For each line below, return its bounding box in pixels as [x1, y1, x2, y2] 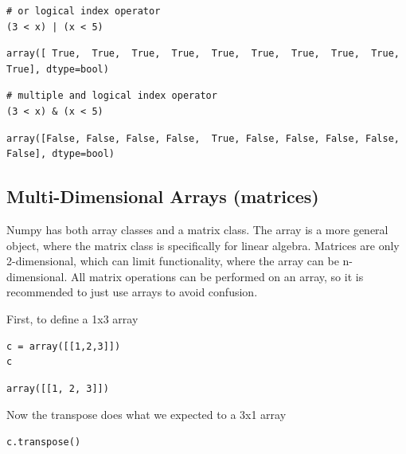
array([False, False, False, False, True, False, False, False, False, [6, 132, 400, 144]
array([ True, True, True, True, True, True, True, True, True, [6, 48, 400, 60]
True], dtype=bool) [6, 63, 109, 75]
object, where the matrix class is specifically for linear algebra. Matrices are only [6, 237, 400, 253]
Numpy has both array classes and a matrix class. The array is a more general [6, 221, 388, 237]
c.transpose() [6, 436, 81, 448]
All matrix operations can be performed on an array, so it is [70, 268, 364, 284]
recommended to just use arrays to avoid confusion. [6, 284, 258, 300]
